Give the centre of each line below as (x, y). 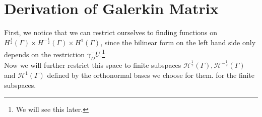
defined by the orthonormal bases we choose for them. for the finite (151, 75)
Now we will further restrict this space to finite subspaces (93, 65)
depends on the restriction (45, 54)
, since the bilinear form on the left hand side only (178, 42)
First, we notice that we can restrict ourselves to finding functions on (111, 32)
